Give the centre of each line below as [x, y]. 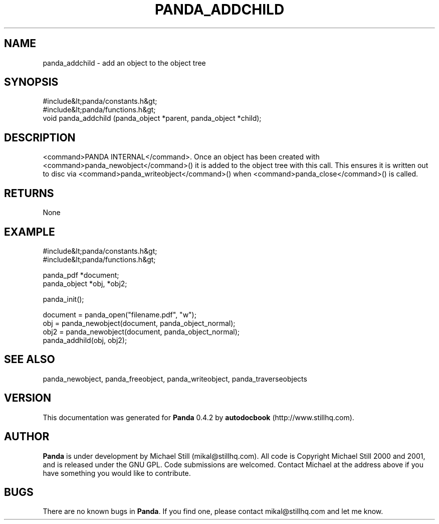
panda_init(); [63, 299]
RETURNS [29, 193]
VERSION [28, 398]
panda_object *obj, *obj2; [85, 283]
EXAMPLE [30, 232]
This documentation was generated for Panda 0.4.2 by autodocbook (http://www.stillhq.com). [198, 417]
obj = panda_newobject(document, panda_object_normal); [139, 323]
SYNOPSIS [31, 82]
